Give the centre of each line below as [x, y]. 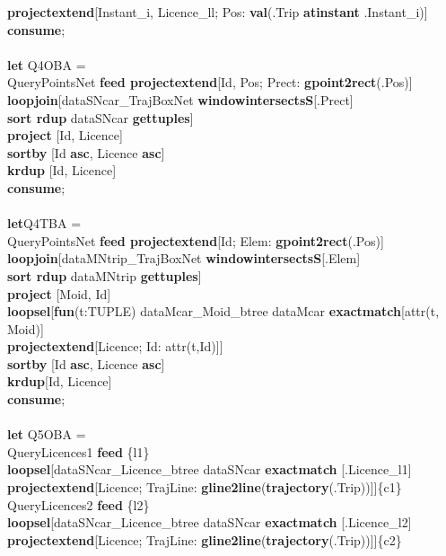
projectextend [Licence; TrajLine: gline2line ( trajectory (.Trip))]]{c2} [205, 539]
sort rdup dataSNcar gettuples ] [101, 117]
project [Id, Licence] [65, 135]
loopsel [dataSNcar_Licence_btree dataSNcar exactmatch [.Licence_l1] [210, 469]
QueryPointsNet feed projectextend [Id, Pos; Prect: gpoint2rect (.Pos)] [210, 82]
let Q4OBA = [47, 64]
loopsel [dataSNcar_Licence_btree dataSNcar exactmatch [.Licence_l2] [210, 522]
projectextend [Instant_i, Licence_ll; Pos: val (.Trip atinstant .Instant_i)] [218, 12]
